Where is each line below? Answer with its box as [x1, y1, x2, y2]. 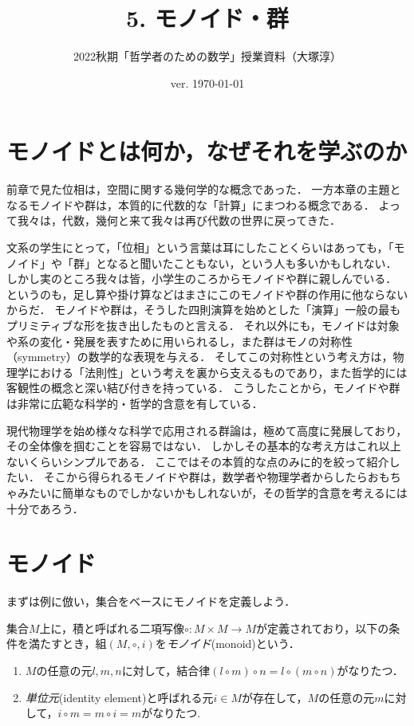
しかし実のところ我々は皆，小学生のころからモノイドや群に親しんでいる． [6, 270, 397, 287]
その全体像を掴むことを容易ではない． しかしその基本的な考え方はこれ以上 [6, 438, 401, 454]
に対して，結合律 [121, 662, 211, 679]
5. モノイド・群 [126, 2, 289, 34]
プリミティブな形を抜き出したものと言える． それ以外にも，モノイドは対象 [6, 317, 400, 333]
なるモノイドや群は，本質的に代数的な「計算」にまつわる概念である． [6, 196, 375, 213]
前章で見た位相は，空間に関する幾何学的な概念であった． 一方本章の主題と [6, 181, 401, 198]
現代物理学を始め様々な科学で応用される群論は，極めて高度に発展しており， [6, 422, 408, 438]
